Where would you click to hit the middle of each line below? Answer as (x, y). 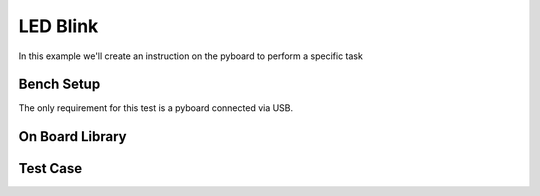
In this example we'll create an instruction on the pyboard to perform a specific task (191, 56)
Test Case (50, 168)
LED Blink (58, 26)
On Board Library (72, 136)
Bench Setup (59, 84)
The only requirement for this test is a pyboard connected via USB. (156, 108)
